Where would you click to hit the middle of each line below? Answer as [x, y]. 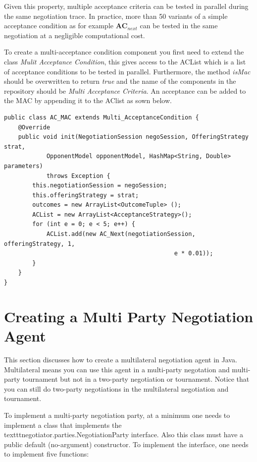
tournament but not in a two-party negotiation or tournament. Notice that [136, 379]
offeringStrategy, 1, [40, 244]
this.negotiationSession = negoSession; [100, 186]
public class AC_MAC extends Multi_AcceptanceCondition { [102, 117]
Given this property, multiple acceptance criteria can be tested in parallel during [126, 6]
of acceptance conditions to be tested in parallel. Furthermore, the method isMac [127, 71]
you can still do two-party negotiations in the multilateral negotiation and [116, 388]
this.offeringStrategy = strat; [86, 195]
